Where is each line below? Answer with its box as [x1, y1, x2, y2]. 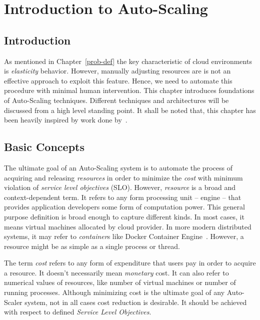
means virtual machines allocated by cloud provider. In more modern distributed [4, 221, 251, 231]
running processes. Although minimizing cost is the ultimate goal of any [4, 287, 225, 297]
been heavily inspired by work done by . [4, 114, 127, 125]
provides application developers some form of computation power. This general [4, 201, 245, 212]
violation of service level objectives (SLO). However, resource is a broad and [4, 182, 235, 192]
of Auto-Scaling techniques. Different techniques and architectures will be [4, 94, 229, 105]
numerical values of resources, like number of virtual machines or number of [4, 277, 236, 287]
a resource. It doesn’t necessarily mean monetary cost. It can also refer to [4, 267, 229, 277]
